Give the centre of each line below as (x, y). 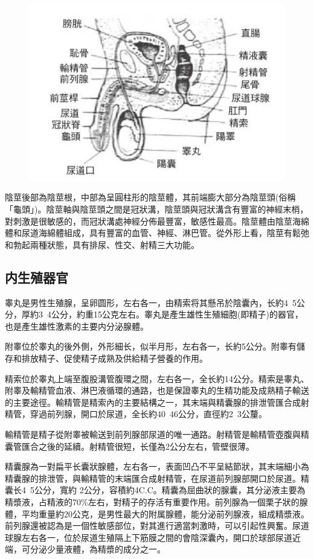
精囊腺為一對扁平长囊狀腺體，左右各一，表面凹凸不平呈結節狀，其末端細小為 (157, 466)
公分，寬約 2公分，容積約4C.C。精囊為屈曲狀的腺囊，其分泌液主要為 (170, 490)
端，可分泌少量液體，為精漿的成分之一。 (85, 549)
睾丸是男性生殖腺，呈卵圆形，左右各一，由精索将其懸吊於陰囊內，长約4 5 (151, 302)
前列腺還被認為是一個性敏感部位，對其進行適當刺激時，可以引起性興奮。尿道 (157, 525)
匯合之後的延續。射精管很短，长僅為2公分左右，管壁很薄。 (138, 446)
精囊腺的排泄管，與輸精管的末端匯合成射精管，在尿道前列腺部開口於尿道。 (153, 478)
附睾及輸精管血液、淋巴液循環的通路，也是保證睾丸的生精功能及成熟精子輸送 (157, 390)
